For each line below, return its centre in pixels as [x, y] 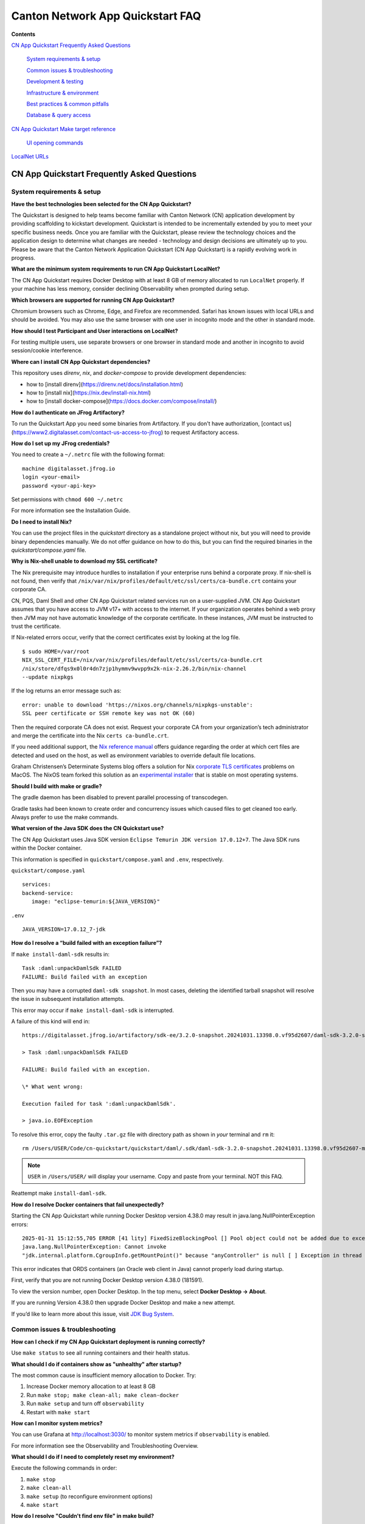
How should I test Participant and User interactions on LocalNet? [95, 331]
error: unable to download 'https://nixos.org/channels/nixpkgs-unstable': [137, 705]
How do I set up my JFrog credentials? [61, 443]
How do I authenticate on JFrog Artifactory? [68, 412]
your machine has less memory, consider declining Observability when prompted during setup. [130, 289]
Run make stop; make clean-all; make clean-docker [103, 1395]
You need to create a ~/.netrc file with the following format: [88, 455]
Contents [23, 34]
